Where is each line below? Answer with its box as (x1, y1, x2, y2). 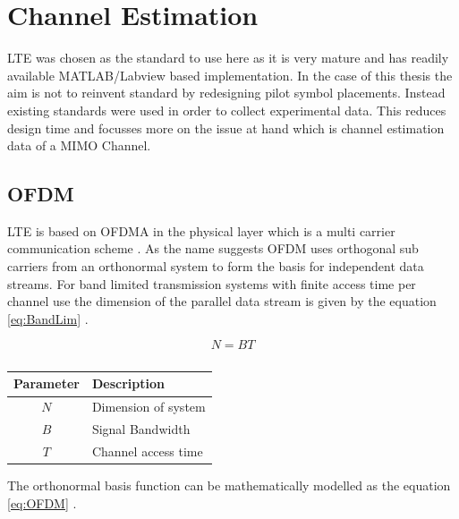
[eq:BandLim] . (7, 309, 89, 328)
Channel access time (91, 441, 203, 460)
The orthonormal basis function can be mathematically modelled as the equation (7, 476, 451, 495)
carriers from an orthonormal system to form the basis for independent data (7, 257, 424, 276)
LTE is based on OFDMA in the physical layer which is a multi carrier (7, 221, 395, 240)
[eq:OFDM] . (7, 493, 77, 512)
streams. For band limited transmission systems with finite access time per (7, 274, 416, 293)
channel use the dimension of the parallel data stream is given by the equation (7, 292, 437, 311)
